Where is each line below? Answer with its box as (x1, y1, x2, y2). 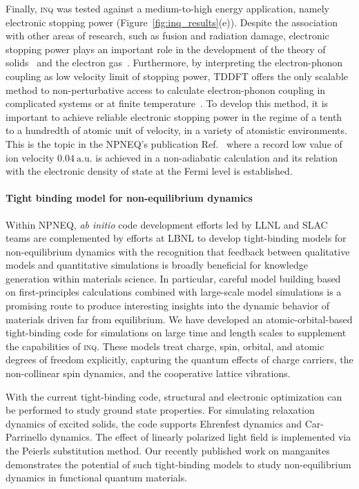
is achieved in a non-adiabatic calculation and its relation (95, 150, 338, 164)
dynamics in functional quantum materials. (6, 470, 188, 485)
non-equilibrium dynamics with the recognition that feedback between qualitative (6, 244, 350, 258)
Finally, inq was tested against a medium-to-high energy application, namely (6, 1, 329, 15)
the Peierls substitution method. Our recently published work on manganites (6, 443, 330, 458)
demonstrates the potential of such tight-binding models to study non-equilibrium (6, 457, 351, 471)
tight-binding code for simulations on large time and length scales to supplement (6, 325, 347, 340)
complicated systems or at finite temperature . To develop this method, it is (6, 96, 329, 111)
